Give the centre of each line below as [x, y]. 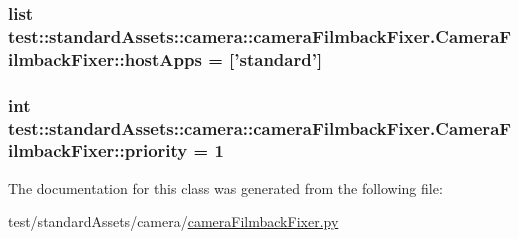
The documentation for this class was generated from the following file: [225, 187]
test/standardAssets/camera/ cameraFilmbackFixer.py [173, 221]
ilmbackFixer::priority [98, 150]
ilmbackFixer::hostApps [105, 58]
